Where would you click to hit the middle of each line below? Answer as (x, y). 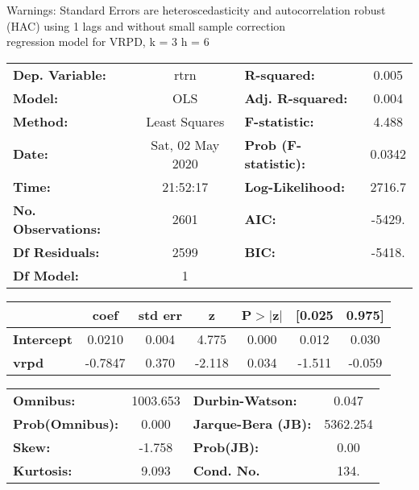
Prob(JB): (226, 446)
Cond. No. (226, 470)
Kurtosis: (43, 470)
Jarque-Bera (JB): (252, 423)
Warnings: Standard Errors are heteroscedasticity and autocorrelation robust (196, 10)
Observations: (57, 228)
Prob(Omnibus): (66, 423)
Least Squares (185, 121)
